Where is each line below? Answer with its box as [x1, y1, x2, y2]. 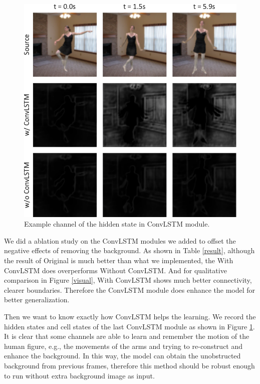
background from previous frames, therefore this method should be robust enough [4, 360, 255, 370]
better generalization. [4, 294, 70, 305]
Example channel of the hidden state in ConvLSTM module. [24, 219, 210, 229]
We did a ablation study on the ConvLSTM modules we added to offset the [4, 235, 236, 246]
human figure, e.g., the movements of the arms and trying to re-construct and [4, 340, 243, 351]
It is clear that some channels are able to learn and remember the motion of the [4, 331, 249, 341]
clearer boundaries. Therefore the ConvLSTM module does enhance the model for [4, 284, 255, 295]
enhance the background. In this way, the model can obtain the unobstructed [4, 350, 241, 361]
